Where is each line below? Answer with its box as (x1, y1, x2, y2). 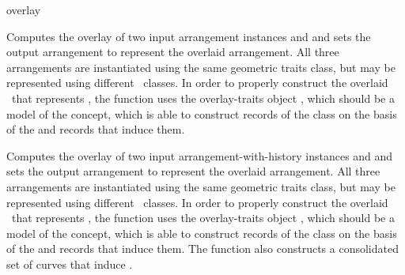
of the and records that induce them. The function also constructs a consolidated (6, 240, 399, 257)
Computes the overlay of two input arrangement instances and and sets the (6, 28, 371, 44)
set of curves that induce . (6, 255, 133, 272)
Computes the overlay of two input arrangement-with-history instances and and (6, 147, 393, 164)
